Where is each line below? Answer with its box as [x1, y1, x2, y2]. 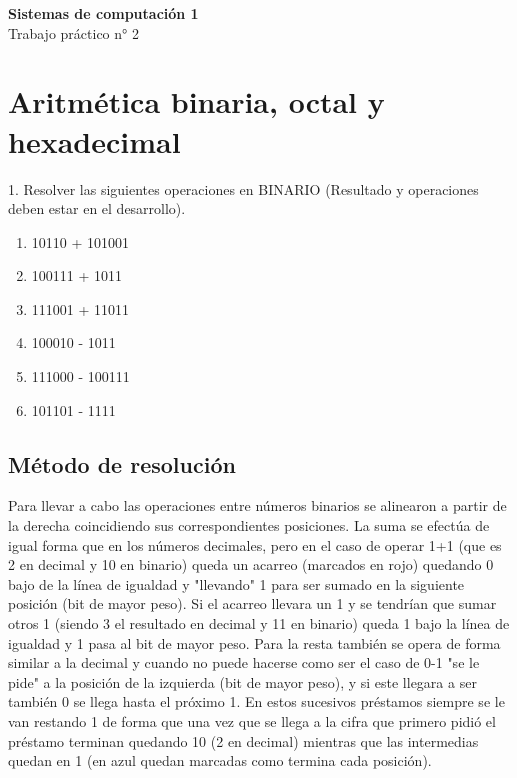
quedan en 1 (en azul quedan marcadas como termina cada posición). [8, 750, 432, 771]
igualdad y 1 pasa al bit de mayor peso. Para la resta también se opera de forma [8, 632, 501, 653]
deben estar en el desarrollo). [8, 198, 186, 219]
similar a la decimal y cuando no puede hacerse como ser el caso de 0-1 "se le [8, 652, 480, 673]
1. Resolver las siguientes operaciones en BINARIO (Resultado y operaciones [8, 178, 479, 199]
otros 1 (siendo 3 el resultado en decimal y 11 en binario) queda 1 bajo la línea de [8, 613, 510, 634]
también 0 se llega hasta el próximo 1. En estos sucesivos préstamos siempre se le [8, 691, 505, 712]
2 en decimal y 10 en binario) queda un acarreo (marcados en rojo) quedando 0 [8, 554, 494, 575]
